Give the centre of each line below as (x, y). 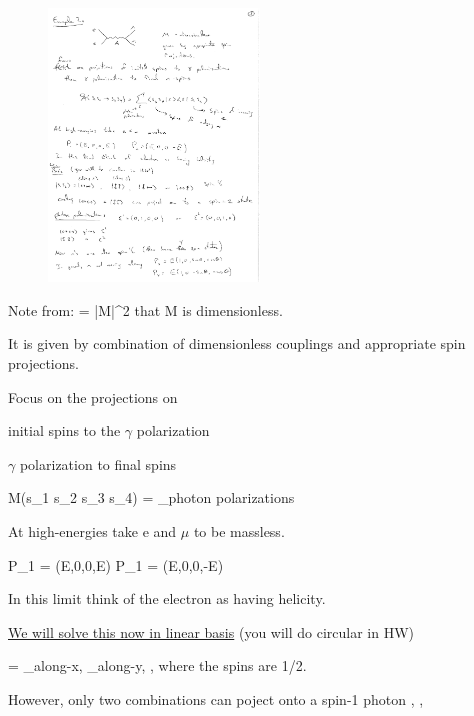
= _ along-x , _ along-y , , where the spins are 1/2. (157, 665)
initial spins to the (64, 430)
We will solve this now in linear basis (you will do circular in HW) (211, 631)
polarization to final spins (98, 463)
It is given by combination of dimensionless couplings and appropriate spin (237, 343)
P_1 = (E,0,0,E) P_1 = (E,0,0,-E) (116, 564)
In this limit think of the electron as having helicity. (167, 598)
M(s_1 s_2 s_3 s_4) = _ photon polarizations (151, 497)
